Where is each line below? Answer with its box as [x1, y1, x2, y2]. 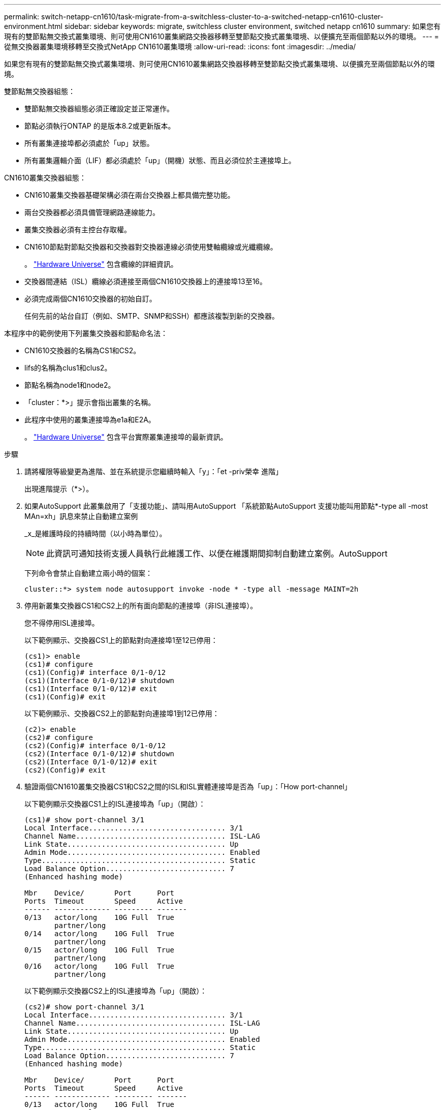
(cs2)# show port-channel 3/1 [24, 1003, 145, 1011]
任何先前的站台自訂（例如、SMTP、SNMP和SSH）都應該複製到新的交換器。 [24, 312, 279, 320]
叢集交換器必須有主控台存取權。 [24, 225, 131, 234]
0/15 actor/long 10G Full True [24, 946, 175, 954]
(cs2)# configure [24, 733, 93, 742]
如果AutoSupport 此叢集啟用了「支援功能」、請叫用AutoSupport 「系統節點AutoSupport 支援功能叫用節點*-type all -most [24, 502, 428, 510]
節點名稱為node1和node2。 [24, 381, 115, 389]
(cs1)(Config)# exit [24, 693, 106, 701]
